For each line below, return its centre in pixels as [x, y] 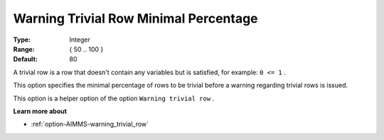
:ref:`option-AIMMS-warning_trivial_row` [90, 124]
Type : [22, 40]
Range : [24, 49]
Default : [26, 59]
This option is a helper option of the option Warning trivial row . [114, 98]
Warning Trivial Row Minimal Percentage [136, 18]
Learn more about [40, 111]
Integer [80, 40]
